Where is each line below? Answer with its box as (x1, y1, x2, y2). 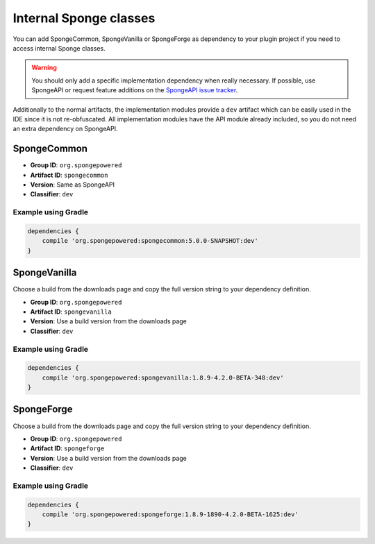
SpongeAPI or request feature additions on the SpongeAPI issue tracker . (31, 86, 238, 94)
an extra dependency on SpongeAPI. (12, 125, 118, 133)
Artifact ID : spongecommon (30, 171, 108, 179)
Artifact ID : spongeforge (30, 444, 105, 452)
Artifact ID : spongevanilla (30, 307, 112, 316)
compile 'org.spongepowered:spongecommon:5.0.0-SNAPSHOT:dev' (42, 237, 258, 245)
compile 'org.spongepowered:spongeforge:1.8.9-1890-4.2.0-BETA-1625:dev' (42, 511, 299, 518)
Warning (31, 63, 57, 72)
